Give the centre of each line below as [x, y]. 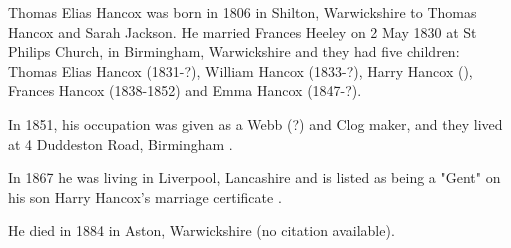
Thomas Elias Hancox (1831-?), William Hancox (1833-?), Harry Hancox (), [240, 70]
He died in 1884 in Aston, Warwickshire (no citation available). [201, 230]
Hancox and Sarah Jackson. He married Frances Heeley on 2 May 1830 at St [242, 31]
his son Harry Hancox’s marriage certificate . [145, 196]
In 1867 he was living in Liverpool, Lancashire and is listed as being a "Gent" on [254, 177]
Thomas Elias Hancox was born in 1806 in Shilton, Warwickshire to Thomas [242, 12]
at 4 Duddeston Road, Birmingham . [120, 143]
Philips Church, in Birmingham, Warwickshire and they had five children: [234, 51]
